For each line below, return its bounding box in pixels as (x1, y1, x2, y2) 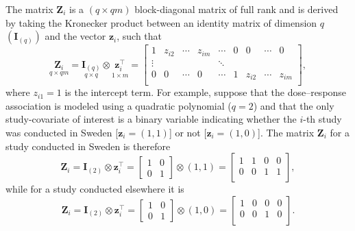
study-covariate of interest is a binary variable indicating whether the (5, 112, 297, 126)
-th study (303, 112, 342, 126)
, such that (117, 29, 162, 43)
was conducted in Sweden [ (5, 125, 119, 139)
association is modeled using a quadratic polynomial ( (5, 98, 232, 112)
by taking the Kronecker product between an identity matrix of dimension (5, 15, 317, 29)
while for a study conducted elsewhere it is (5, 182, 184, 196)
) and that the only (253, 98, 334, 112)
